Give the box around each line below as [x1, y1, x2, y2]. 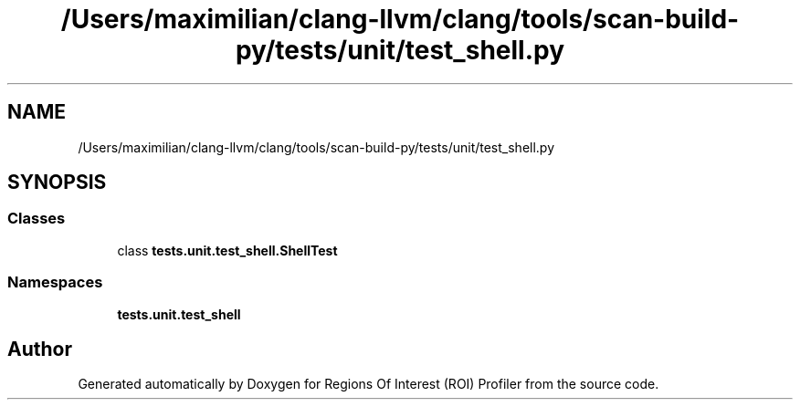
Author [7, 337, 72, 360]
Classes [7, 209, 66, 228]
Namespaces [7, 273, 103, 292]
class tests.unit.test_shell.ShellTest [117, 242, 338, 258]
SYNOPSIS [7, 171, 107, 194]
